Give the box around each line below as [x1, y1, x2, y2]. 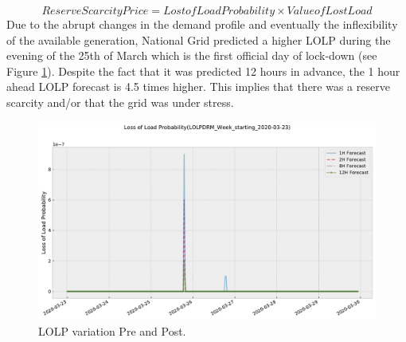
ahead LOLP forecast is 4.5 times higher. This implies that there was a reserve [6, 78, 390, 95]
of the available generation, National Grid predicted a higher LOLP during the [6, 31, 391, 48]
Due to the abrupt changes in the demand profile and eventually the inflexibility [6, 16, 398, 32]
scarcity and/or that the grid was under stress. [6, 93, 234, 110]
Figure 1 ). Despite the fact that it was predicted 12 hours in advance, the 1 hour [6, 62, 400, 79]
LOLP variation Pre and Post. [38, 322, 186, 339]
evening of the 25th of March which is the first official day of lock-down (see [6, 47, 377, 64]
